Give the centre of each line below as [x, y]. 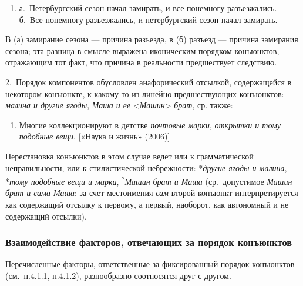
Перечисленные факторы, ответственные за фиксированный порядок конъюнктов [150, 264]
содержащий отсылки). [46, 216]
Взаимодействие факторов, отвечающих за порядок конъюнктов [149, 242]
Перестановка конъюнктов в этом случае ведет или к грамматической [129, 156]
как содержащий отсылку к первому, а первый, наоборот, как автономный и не [147, 204]
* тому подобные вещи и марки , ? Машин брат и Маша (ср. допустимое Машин [149, 180]
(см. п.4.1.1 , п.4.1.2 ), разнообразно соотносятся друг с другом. [118, 275]
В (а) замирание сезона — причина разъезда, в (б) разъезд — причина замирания [152, 39]
